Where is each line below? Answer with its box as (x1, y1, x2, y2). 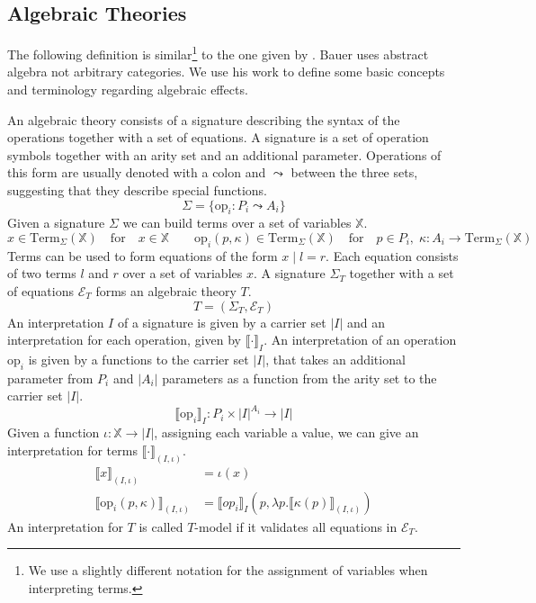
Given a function (7, 423, 100, 442)
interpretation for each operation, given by (7, 330, 241, 349)
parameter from (7, 368, 94, 387)
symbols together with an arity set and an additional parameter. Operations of (7, 145, 442, 164)
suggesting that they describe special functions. (7, 181, 267, 200)
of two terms (7, 264, 76, 283)
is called (138, 517, 183, 535)
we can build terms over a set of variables (122, 213, 352, 232)
